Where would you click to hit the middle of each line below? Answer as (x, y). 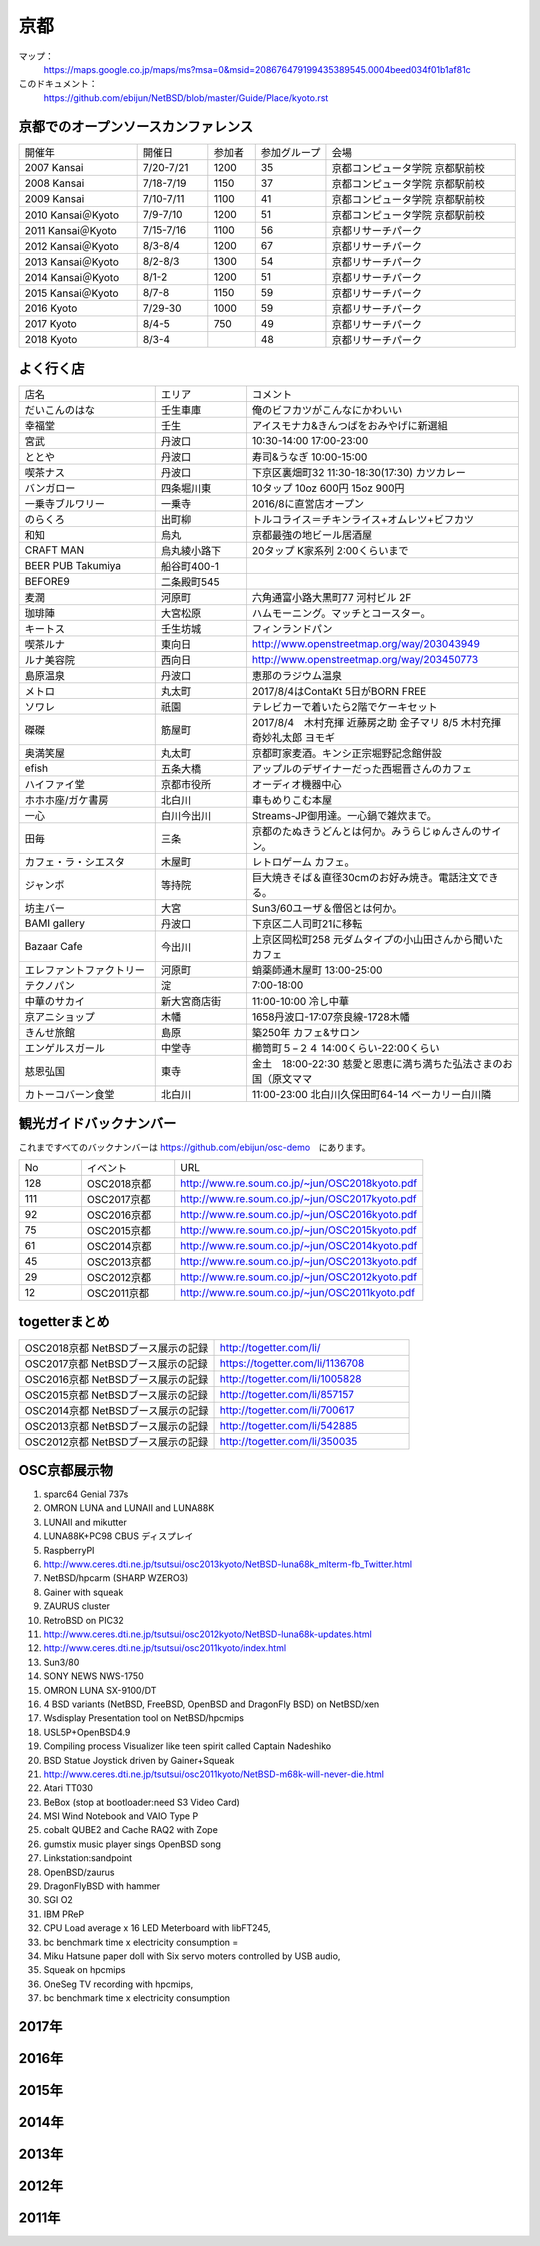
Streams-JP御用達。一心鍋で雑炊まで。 (344, 816)
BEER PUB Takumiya (73, 566)
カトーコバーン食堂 (69, 1095)
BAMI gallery (54, 923)
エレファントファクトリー (84, 970)
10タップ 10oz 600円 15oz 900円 (328, 488)
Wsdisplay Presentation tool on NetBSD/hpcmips (144, 1718)
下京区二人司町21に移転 (307, 924)
